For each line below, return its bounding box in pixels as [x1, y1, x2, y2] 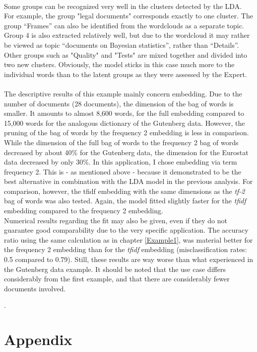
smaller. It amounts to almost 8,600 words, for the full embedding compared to [4, 108, 244, 118]
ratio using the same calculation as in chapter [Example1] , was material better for [4, 234, 253, 245]
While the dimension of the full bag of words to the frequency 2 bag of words [4, 137, 239, 147]
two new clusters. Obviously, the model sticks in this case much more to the [4, 59, 235, 70]
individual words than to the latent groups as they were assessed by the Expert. [4, 69, 247, 79]
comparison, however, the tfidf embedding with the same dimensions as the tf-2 [4, 185, 245, 196]
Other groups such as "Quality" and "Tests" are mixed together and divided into [4, 49, 248, 60]
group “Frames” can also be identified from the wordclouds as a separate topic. [4, 20, 244, 30]
